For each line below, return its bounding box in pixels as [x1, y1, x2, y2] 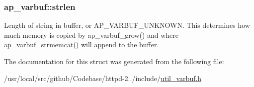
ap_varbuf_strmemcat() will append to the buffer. [4, 39, 159, 50]
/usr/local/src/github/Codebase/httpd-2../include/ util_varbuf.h [4, 73, 202, 83]
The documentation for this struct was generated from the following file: [4, 56, 224, 66]
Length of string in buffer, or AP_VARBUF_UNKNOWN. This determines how [4, 20, 250, 30]
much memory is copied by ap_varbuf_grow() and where [4, 29, 179, 40]
